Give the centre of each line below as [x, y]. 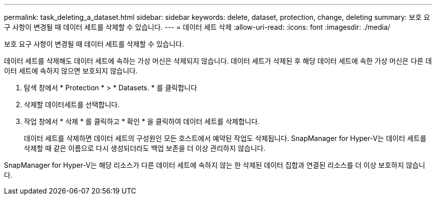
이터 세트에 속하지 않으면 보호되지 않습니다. [71, 71]
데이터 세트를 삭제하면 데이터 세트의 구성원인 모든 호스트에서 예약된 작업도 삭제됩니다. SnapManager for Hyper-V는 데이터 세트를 [225, 138]
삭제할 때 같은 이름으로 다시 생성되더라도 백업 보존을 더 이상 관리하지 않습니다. [145, 148]
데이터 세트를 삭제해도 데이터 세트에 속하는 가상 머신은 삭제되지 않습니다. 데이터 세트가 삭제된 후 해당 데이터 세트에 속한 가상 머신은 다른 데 [218, 61]
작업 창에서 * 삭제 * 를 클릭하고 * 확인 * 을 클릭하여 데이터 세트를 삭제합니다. [142, 121]
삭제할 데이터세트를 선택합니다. [72, 104]
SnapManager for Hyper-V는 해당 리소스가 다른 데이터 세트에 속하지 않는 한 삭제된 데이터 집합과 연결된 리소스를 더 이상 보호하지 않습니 [215, 165]
